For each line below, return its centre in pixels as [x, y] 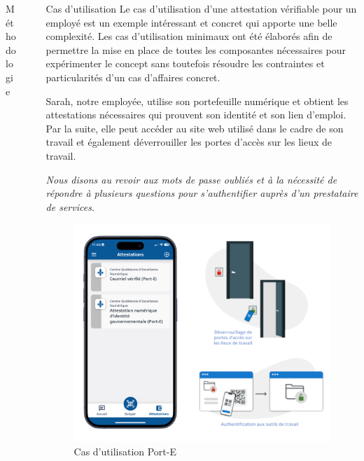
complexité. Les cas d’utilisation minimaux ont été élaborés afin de [189, 36]
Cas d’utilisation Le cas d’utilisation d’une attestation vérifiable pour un [201, 8]
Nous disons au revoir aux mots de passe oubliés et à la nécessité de [191, 179]
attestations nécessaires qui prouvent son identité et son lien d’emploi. [196, 115]
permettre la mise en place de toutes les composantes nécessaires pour [196, 49]
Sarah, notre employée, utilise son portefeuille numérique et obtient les [197, 101]
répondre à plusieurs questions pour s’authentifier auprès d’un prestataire [202, 193]
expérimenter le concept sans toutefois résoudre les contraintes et [185, 63]
